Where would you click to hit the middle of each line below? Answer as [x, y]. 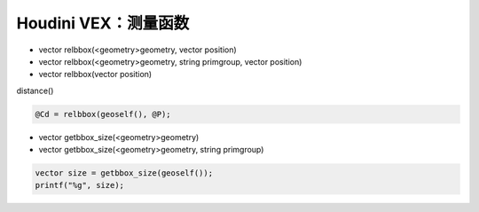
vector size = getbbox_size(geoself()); [124, 173]
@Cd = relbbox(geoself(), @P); [103, 114]
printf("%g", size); [79, 185]
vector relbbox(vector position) [95, 75]
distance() [35, 90]
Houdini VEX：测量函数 [103, 23]
